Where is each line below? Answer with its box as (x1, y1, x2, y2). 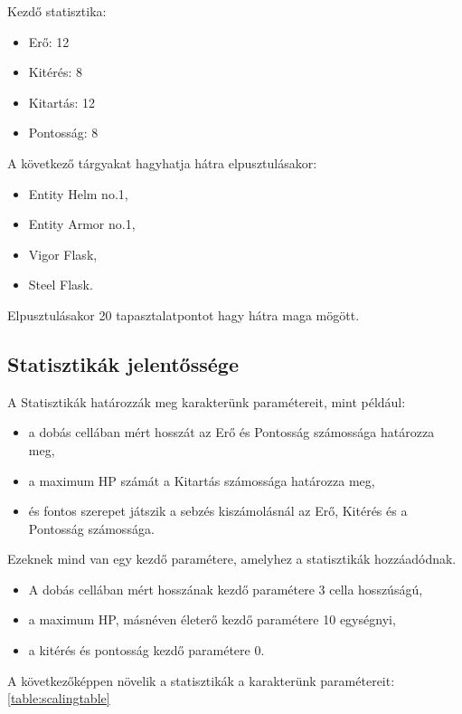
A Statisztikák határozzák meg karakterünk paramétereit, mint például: (7, 392, 406, 411)
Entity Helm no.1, (28, 184, 128, 203)
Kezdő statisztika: (7, 2, 107, 20)
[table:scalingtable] (7, 689, 110, 708)
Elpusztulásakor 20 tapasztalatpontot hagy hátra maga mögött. (7, 305, 360, 324)
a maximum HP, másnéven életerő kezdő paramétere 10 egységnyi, (28, 610, 396, 629)
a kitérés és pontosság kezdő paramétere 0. (28, 641, 265, 660)
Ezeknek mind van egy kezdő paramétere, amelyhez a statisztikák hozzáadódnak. (7, 549, 457, 568)
